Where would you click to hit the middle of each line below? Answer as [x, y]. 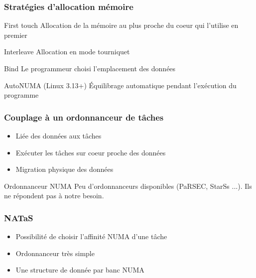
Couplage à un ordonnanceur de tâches [84, 117]
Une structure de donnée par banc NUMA [80, 270]
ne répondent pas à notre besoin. [54, 196]
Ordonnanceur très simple [55, 253]
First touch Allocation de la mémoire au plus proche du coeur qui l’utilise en [121, 25]
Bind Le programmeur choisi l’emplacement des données [90, 68]
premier [16, 35]
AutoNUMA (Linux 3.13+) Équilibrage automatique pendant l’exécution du [120, 85]
